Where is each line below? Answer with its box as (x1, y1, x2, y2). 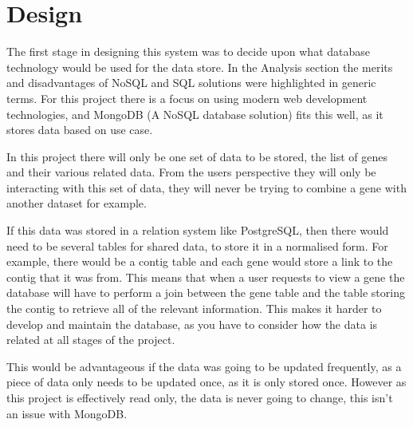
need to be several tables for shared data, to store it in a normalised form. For (6, 237, 388, 254)
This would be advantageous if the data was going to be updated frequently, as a (6, 358, 402, 374)
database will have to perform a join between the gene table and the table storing (6, 284, 405, 301)
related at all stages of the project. (6, 331, 175, 348)
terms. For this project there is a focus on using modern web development (6, 89, 368, 106)
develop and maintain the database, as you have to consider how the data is (6, 315, 378, 332)
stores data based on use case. (6, 121, 153, 138)
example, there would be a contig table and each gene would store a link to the (6, 253, 393, 270)
